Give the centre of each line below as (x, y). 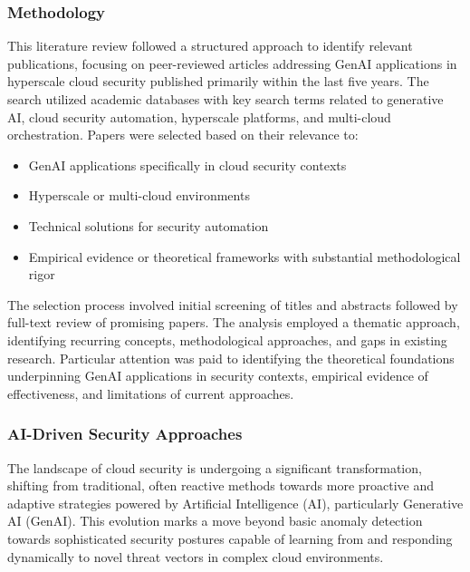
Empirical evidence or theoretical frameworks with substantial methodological (245, 256)
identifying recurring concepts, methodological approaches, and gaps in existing (227, 339)
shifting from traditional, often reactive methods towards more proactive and (221, 485)
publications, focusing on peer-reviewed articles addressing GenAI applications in (232, 63)
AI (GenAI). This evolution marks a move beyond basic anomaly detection (215, 521)
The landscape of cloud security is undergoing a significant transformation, (215, 467)
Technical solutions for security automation (149, 225)
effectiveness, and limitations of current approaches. (151, 393)
